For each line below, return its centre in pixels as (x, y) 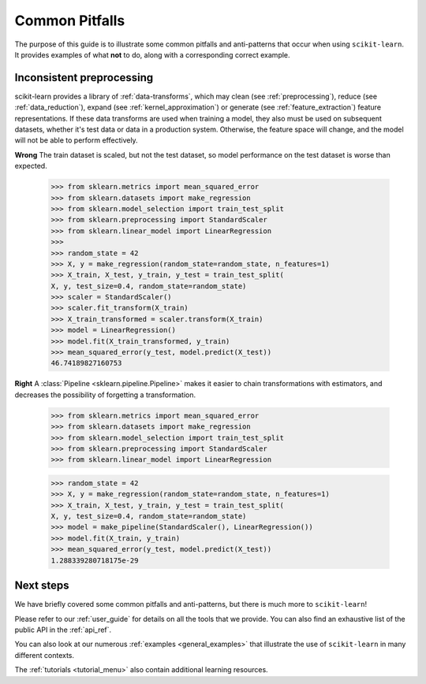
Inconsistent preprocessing (84, 78)
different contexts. (45, 655)
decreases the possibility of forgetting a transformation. (105, 395)
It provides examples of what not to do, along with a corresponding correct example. (153, 54)
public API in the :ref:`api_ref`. (63, 630)
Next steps (42, 586)
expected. (31, 166)
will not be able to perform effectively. (76, 140)
